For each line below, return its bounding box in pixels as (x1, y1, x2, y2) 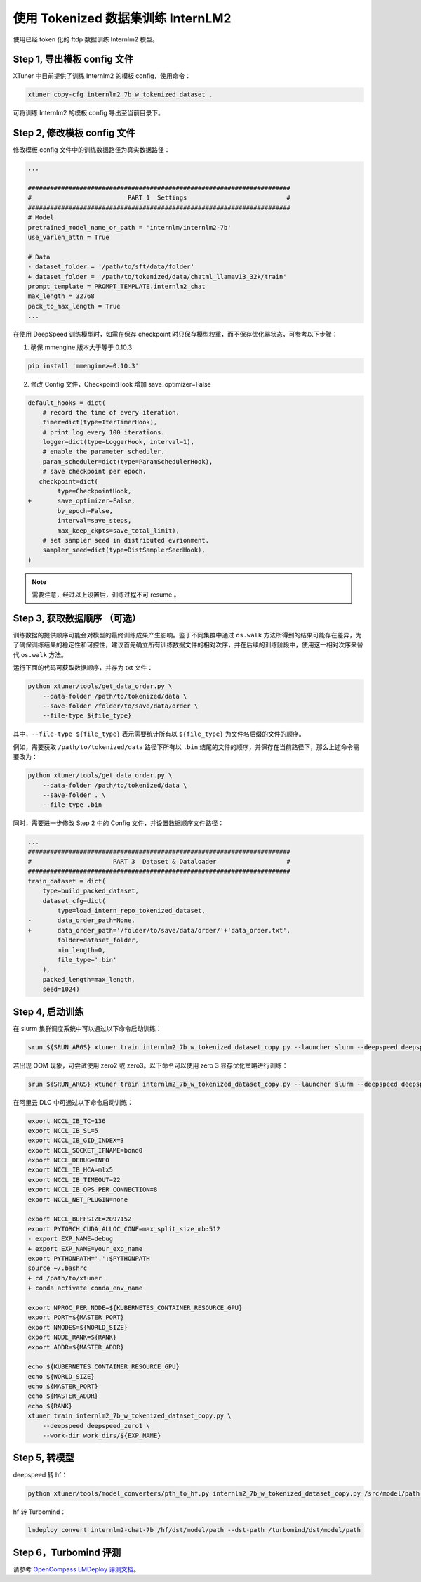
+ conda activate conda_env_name (27, 1284, 143, 1292)
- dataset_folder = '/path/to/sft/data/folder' (27, 263, 194, 271)
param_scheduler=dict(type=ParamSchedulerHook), (42, 458, 213, 465)
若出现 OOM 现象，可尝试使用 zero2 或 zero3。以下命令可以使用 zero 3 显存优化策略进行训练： (13, 1061, 288, 1070)
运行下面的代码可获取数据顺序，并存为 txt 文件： (13, 663, 154, 672)
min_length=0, (57, 946, 106, 954)
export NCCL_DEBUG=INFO (27, 1156, 110, 1165)
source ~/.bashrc (27, 1264, 88, 1272)
